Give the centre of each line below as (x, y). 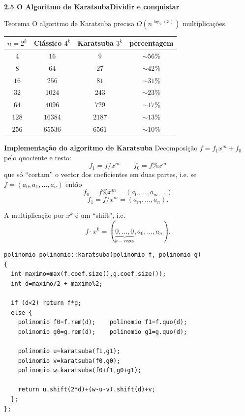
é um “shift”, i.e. (100, 215)
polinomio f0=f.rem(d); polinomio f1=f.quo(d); (103, 322)
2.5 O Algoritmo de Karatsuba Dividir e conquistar (92, 6)
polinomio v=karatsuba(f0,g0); (69, 361)
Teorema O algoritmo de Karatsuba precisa (69, 23)
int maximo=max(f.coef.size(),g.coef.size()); (89, 274)
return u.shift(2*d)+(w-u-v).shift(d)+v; (87, 390)
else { (22, 312)
